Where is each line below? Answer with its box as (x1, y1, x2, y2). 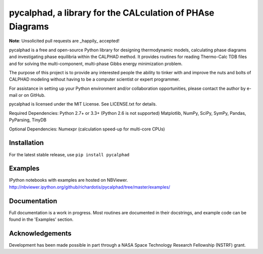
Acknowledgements (9, 229, 72, 237)
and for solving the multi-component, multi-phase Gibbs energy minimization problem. (9, 61, 183, 66)
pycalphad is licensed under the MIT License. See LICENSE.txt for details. (9, 101, 157, 107)
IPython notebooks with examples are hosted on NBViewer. (9, 177, 128, 183)
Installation (9, 139, 44, 147)
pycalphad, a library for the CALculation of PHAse (9, 7, 214, 18)
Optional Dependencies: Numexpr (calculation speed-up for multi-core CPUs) (9, 126, 165, 132)
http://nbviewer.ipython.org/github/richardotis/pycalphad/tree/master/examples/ (9, 184, 170, 190)
